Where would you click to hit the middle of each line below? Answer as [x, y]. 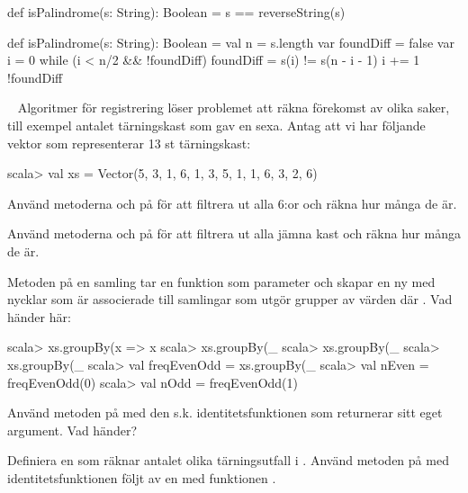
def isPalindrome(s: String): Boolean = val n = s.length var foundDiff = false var [231, 42]
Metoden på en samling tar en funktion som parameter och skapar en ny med [221, 281]
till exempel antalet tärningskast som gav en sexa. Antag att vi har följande [216, 125]
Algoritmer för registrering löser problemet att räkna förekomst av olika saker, [234, 108]
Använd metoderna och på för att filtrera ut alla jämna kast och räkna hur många [234, 233]
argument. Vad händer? [72, 430]
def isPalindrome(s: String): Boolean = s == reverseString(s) [176, 12]
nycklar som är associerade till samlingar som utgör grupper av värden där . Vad [230, 299]
